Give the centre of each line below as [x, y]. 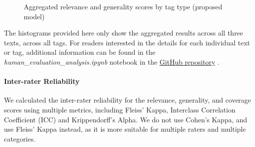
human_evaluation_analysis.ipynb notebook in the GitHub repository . [112, 61]
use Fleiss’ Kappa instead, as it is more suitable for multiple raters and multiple [125, 129]
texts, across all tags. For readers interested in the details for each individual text [127, 42]
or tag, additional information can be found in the [80, 52]
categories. [20, 138]
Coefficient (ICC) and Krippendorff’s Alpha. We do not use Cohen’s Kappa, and [126, 119]
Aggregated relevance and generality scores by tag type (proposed [123, 6]
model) [34, 16]
